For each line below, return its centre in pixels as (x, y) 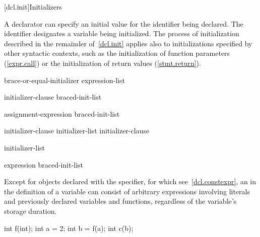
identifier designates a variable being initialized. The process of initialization (122, 33)
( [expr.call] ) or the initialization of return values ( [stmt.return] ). (103, 63)
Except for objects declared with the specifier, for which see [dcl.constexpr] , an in (130, 181)
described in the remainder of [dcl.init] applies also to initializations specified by (128, 43)
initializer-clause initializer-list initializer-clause (77, 131)
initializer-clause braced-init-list (53, 97)
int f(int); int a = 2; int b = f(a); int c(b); (69, 228)
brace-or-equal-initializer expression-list (64, 80)
